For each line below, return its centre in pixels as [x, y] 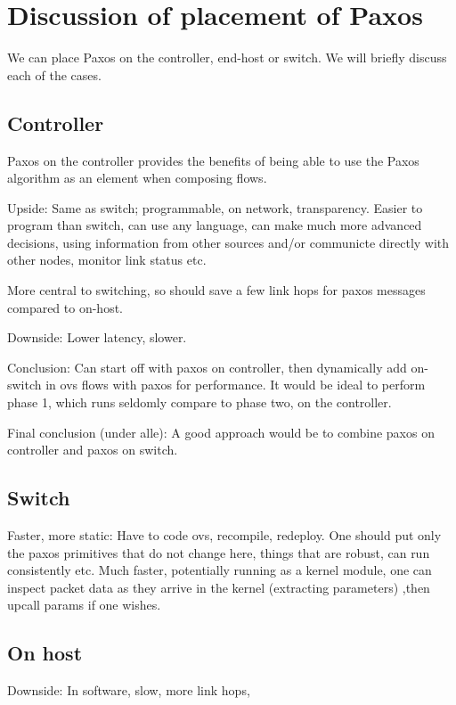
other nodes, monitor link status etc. [107, 260]
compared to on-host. [65, 307]
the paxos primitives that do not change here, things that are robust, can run [219, 552]
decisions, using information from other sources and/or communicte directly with [228, 242]
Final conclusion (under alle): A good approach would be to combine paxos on [221, 432]
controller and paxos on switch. [93, 450]
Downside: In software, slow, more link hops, [129, 690]
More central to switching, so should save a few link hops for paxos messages [216, 290]
